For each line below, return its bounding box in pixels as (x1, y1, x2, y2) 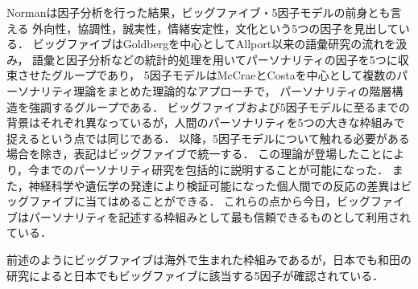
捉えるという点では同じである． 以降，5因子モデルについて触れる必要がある (6, 129, 410, 146)
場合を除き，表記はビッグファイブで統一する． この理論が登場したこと (6, 145, 383, 162)
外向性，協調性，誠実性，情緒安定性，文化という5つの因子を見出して (32, 19, 399, 36)
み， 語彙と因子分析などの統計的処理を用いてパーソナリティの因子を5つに (6, 51, 398, 67)
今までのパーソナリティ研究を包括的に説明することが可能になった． (28, 161, 389, 177)
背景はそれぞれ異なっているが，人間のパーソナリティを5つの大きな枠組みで (6, 114, 405, 131)
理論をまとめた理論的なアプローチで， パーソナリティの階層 (73, 82, 392, 99)
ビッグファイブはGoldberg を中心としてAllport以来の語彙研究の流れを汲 (32, 35, 408, 52)
